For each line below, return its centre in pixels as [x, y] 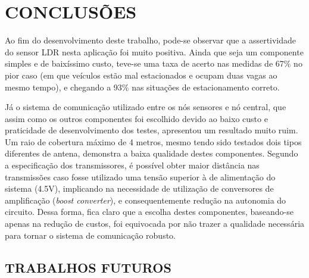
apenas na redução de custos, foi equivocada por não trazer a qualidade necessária [155, 224]
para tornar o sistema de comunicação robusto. [90, 235]
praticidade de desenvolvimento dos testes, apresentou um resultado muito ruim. [152, 130]
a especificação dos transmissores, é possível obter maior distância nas [132, 165]
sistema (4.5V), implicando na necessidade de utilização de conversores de [139, 188]
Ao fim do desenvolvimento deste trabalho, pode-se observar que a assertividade [151, 40]
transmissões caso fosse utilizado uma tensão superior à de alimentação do [140, 177]
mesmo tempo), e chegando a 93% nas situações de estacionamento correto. [142, 87]
